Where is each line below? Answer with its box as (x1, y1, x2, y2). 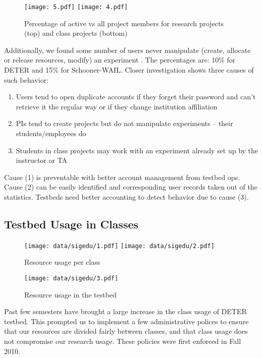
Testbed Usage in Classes (4, 216, 139, 231)
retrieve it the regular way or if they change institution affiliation (16, 101, 218, 111)
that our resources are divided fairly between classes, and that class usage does (4, 326, 248, 336)
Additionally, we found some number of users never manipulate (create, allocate (4, 44, 251, 55)
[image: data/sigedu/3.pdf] (24, 275, 119, 282)
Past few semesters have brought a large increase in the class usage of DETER (4, 306, 247, 317)
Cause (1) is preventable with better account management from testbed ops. (4, 171, 240, 182)
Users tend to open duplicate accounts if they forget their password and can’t (16, 91, 256, 102)
